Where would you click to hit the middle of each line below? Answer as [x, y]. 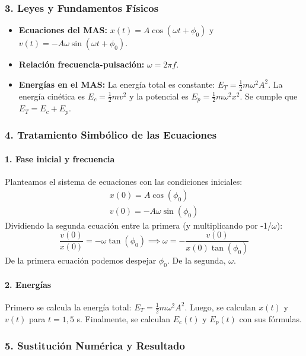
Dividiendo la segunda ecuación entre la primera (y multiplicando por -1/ [138, 225]
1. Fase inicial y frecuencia [60, 158]
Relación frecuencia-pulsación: [82, 64]
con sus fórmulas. [270, 318]
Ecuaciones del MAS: [63, 30]
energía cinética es [52, 96]
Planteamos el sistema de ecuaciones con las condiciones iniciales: [124, 182]
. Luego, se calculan [220, 307]
